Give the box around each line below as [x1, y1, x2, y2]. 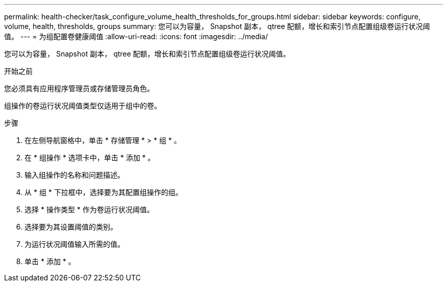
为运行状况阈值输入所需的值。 [24, 240, 125, 248]
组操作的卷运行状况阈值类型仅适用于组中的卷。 [4, 101, 161, 110]
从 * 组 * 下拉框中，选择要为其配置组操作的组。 [24, 188, 183, 196]
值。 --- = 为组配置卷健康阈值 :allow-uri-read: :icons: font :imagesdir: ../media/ [4, 32, 268, 41]
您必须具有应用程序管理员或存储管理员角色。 [4, 84, 154, 93]
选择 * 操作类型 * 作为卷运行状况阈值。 [24, 205, 154, 214]
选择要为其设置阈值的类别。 [24, 222, 117, 231]
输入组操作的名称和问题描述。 [24, 170, 125, 179]
